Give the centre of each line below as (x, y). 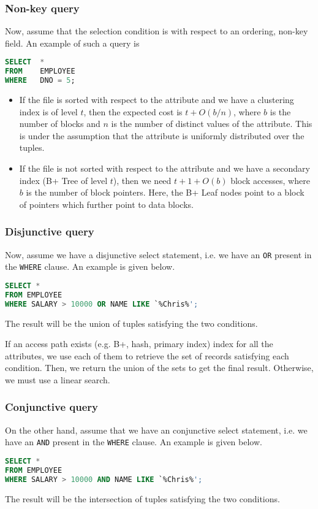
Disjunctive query (50, 232)
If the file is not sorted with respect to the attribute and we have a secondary (165, 168)
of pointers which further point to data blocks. (106, 204)
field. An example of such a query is (72, 43)
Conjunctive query (51, 407)
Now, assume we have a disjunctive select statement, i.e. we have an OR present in (158, 254)
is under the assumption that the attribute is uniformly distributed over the (162, 135)
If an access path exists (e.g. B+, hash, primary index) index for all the (139, 344)
